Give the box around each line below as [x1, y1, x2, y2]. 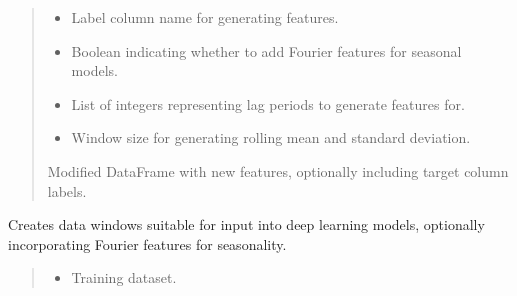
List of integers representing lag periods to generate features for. [71, 93, 465, 114]
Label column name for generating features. [71, 7, 339, 27]
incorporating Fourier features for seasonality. [8, 233, 287, 254]
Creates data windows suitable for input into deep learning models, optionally [8, 214, 485, 235]
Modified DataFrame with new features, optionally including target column [47, 160, 509, 181]
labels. [47, 180, 87, 201]
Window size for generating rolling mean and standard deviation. [71, 127, 471, 148]
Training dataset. [71, 267, 177, 288]
